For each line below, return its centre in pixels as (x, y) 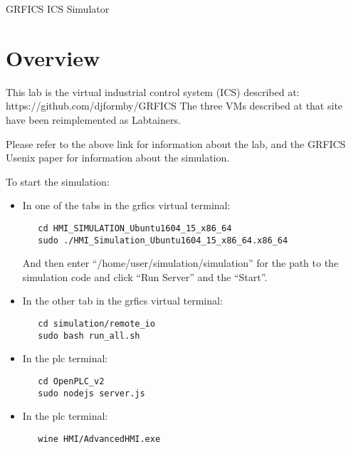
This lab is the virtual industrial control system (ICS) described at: (153, 91)
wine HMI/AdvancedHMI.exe (99, 439)
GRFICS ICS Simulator (58, 9)
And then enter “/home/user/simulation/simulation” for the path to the (180, 263)
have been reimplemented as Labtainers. (93, 119)
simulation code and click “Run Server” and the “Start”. (145, 276)
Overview (53, 57)
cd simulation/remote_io (96, 323)
